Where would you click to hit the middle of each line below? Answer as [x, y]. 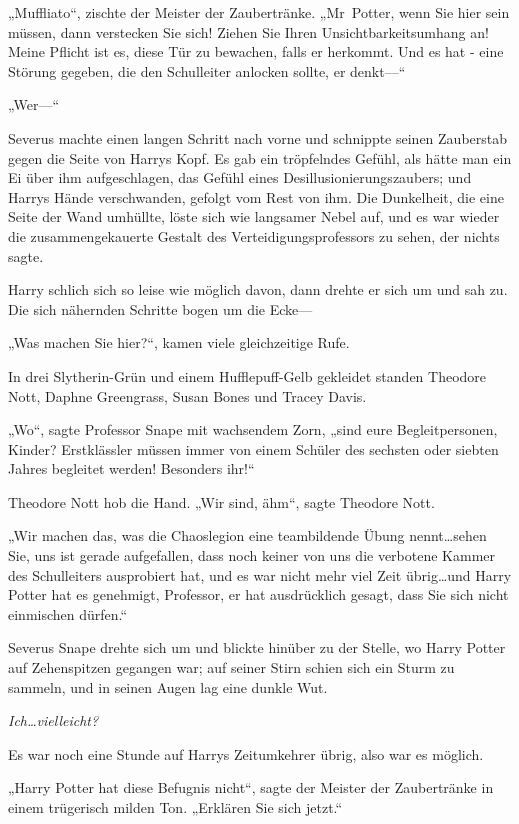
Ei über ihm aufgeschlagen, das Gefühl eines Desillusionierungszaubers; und [240, 177]
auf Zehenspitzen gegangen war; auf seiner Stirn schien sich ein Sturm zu [231, 667]
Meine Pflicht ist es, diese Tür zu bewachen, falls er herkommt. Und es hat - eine [256, 51]
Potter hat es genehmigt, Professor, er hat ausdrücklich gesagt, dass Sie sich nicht [258, 594]
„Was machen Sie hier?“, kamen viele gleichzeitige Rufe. [179, 342]
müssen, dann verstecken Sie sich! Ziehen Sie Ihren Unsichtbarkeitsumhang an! [248, 31]
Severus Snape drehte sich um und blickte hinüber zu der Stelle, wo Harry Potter [257, 647]
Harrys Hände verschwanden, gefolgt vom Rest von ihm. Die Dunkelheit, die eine [256, 196]
